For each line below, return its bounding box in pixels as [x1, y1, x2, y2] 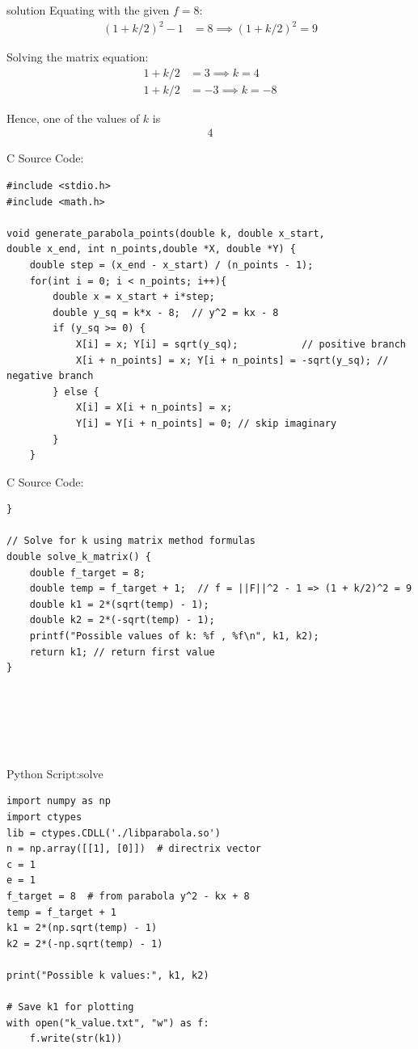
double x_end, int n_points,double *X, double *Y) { [6, 243, 296, 255]
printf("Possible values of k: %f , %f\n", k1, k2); [29, 630, 319, 642]
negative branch [6, 370, 94, 382]
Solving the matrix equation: [6, 48, 149, 65]
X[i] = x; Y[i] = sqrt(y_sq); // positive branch [75, 338, 406, 350]
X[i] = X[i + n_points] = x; [75, 402, 233, 414]
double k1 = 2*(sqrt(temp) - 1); [29, 598, 209, 610]
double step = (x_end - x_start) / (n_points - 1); [29, 259, 314, 271]
